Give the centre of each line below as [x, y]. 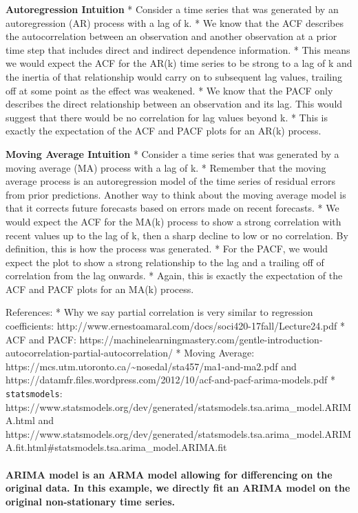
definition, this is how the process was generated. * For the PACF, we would [167, 249]
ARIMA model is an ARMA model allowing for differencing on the [169, 474]
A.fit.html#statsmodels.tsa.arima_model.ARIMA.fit [116, 447]
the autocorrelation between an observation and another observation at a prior [171, 36]
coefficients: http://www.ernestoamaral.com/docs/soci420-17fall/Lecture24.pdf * [175, 326]
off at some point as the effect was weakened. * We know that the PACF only [169, 90]
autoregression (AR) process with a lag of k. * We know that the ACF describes [175, 22]
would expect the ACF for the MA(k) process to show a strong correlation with [173, 221]
